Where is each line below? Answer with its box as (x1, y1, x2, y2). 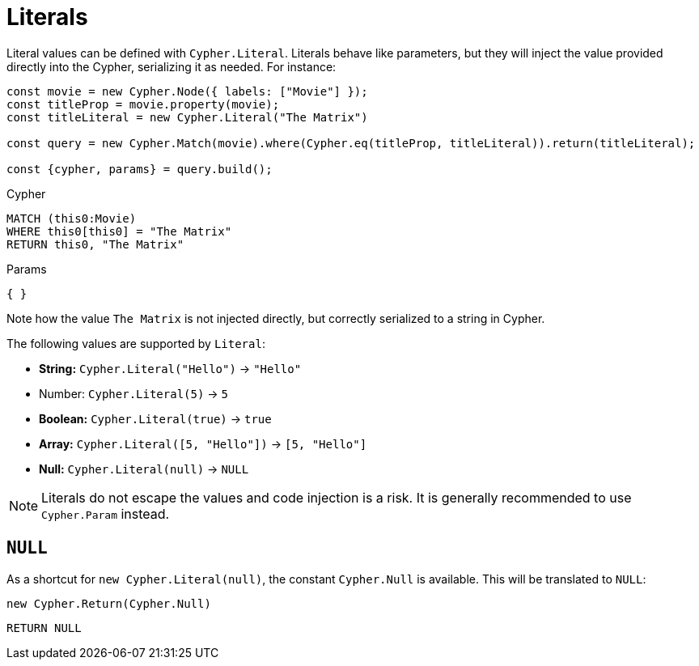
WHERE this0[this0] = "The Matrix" (6, 224, 232, 238)
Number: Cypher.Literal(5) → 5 (39, 386, 229, 401)
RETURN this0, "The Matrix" (6, 237, 184, 251)
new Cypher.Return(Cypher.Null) (6, 596, 211, 610)
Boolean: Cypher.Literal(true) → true (39, 411, 272, 426)
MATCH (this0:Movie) (6, 211, 137, 225)
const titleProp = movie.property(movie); (6, 97, 280, 111)
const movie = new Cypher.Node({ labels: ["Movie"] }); (6, 84, 368, 98)
